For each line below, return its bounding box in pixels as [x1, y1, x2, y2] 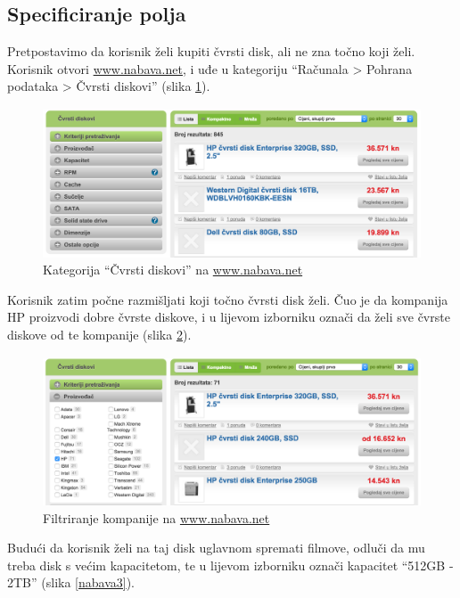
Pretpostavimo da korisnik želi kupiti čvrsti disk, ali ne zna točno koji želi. [7, 42, 415, 61]
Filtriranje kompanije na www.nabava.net [43, 508, 270, 527]
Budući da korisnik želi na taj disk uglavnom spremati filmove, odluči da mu [7, 538, 425, 557]
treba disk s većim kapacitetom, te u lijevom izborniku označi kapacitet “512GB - [7, 555, 454, 574]
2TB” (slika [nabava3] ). [7, 573, 136, 592]
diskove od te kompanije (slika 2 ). [7, 325, 192, 344]
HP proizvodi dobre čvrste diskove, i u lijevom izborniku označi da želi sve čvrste [7, 307, 450, 326]
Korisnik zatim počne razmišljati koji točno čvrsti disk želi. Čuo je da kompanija [7, 290, 448, 308]
